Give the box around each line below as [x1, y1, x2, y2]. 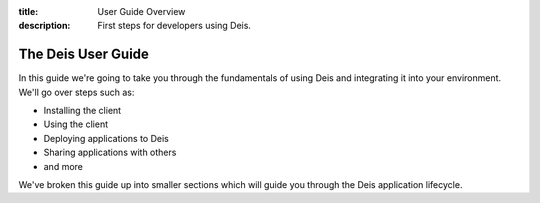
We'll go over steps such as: [18, 86, 135, 98]
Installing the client [43, 105, 122, 117]
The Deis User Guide [18, 46, 150, 63]
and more [43, 160, 84, 172]
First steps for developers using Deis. [97, 20, 252, 32]
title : [18, 6, 39, 17]
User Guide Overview [97, 6, 186, 17]
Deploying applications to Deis [43, 132, 169, 144]
